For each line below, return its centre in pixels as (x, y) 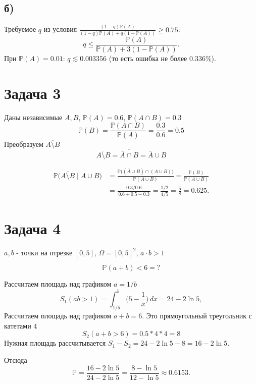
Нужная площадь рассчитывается (55, 343)
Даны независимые (33, 117)
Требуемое (20, 29)
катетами (18, 325)
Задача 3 (33, 93)
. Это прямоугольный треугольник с (197, 316)
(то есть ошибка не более (148, 58)
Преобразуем (24, 144)
